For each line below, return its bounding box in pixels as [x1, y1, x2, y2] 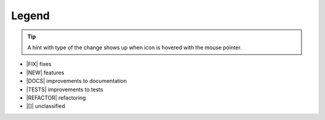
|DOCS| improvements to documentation [26, 77, 127, 85]
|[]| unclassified [26, 103, 66, 110]
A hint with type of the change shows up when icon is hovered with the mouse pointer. [27, 44, 242, 51]
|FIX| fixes [26, 61, 52, 68]
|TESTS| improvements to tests [26, 86, 104, 93]
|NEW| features [26, 69, 64, 76]
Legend [11, 9, 50, 22]
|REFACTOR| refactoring [26, 94, 86, 101]
